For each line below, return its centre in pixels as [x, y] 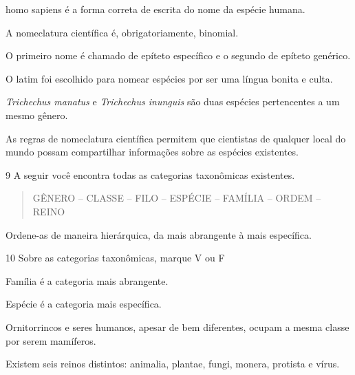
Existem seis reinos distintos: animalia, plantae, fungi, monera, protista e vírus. [173, 364]
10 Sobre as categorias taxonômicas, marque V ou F [115, 258]
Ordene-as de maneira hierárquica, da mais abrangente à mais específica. [159, 234]
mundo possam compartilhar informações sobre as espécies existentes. [152, 152]
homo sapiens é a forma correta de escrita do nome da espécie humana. [155, 9]
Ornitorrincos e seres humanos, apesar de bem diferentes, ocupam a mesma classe [177, 326]
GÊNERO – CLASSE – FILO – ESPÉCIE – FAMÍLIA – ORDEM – [177, 198]
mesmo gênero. [37, 115]
